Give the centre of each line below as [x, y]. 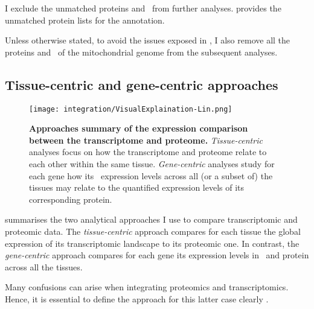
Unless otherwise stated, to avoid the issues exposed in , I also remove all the [148, 40]
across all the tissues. [44, 266]
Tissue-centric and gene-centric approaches [142, 84]
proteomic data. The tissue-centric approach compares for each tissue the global [153, 231]
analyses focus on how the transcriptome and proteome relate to [148, 152]
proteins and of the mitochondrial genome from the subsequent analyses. [141, 52]
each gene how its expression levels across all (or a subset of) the [151, 175]
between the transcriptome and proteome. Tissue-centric [146, 140]
